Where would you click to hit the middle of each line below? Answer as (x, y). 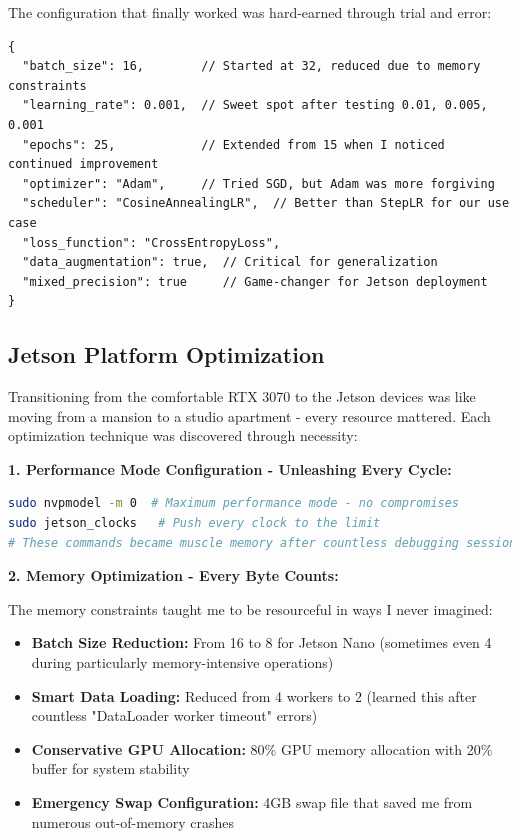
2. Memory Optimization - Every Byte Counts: (173, 575)
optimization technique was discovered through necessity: (183, 435)
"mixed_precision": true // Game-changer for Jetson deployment (255, 281)
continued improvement (83, 164)
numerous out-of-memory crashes (132, 821)
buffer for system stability (110, 768)
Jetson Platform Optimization (166, 354)
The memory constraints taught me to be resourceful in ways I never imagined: (250, 608)
